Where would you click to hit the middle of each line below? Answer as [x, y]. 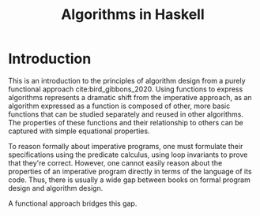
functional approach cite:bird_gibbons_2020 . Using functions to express [126, 89]
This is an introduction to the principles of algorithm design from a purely [127, 80]
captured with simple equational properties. [79, 131]
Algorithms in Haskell [133, 15]
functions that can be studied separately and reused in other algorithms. [126, 114]
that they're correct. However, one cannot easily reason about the [115, 162]
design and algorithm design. [56, 188]
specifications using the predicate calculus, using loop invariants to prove [128, 155]
